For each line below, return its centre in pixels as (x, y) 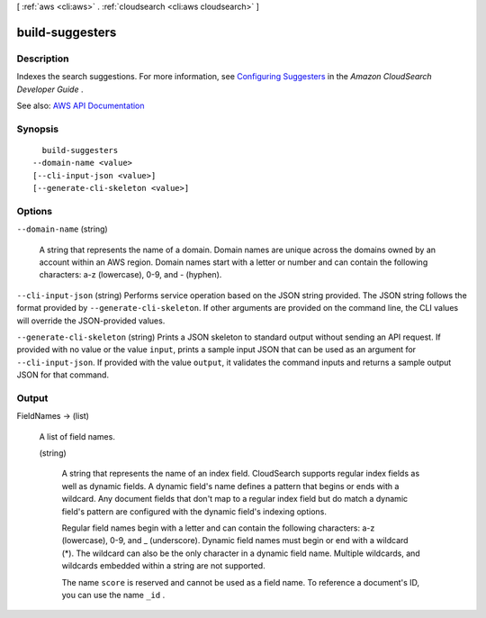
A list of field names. (77, 436)
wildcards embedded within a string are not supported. (163, 566)
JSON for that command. (63, 375)
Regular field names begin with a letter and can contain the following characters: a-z (218, 528)
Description (43, 59)
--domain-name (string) (62, 229)
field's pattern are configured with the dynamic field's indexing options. (194, 511)
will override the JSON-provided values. (91, 321)
